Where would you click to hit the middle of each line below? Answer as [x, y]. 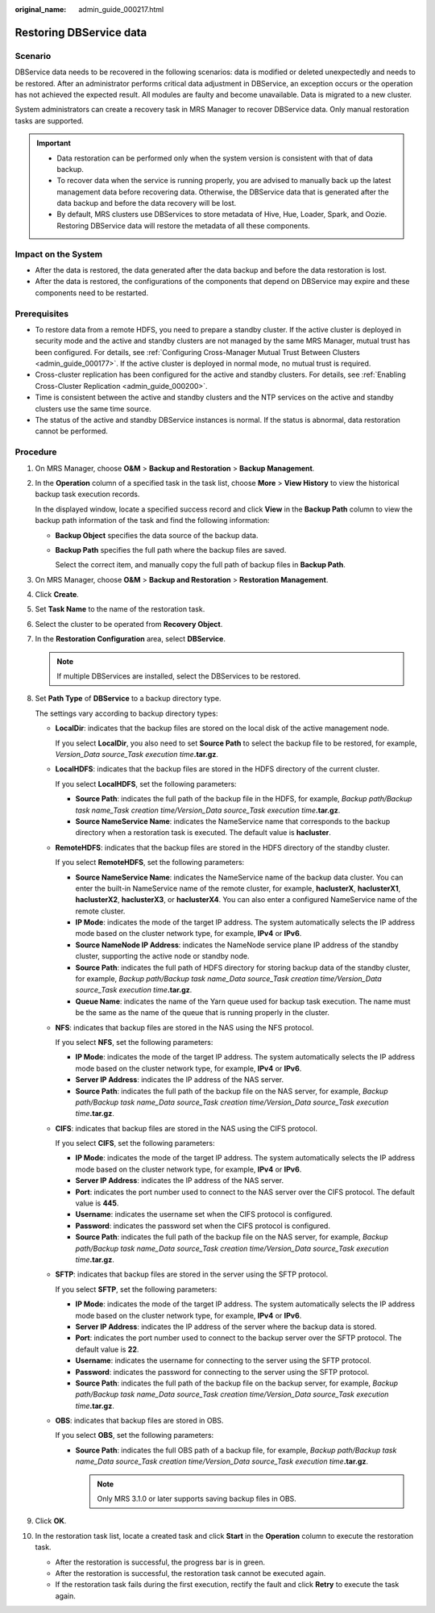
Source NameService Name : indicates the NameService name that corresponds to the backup [233, 821]
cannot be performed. [72, 431]
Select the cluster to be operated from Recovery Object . [129, 624]
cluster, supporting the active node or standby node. [162, 956]
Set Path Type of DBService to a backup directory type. [128, 699]
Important [54, 143]
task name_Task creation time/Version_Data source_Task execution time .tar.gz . [208, 810]
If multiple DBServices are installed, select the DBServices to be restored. [179, 676]
